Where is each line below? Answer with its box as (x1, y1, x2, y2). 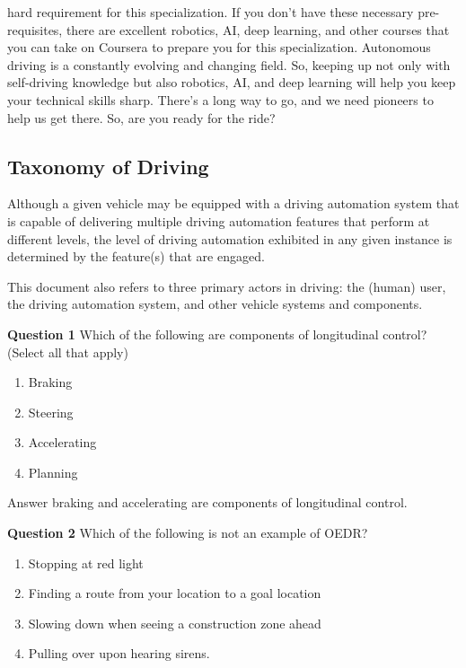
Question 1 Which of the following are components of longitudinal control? (7, 324, 427, 343)
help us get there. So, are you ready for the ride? (7, 108, 276, 127)
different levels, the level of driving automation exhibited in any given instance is (7, 229, 453, 248)
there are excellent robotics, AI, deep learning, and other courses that (66, 20, 450, 39)
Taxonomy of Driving (7, 152, 209, 180)
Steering (28, 402, 74, 421)
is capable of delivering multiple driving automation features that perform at (7, 211, 430, 230)
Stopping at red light (28, 553, 144, 572)
